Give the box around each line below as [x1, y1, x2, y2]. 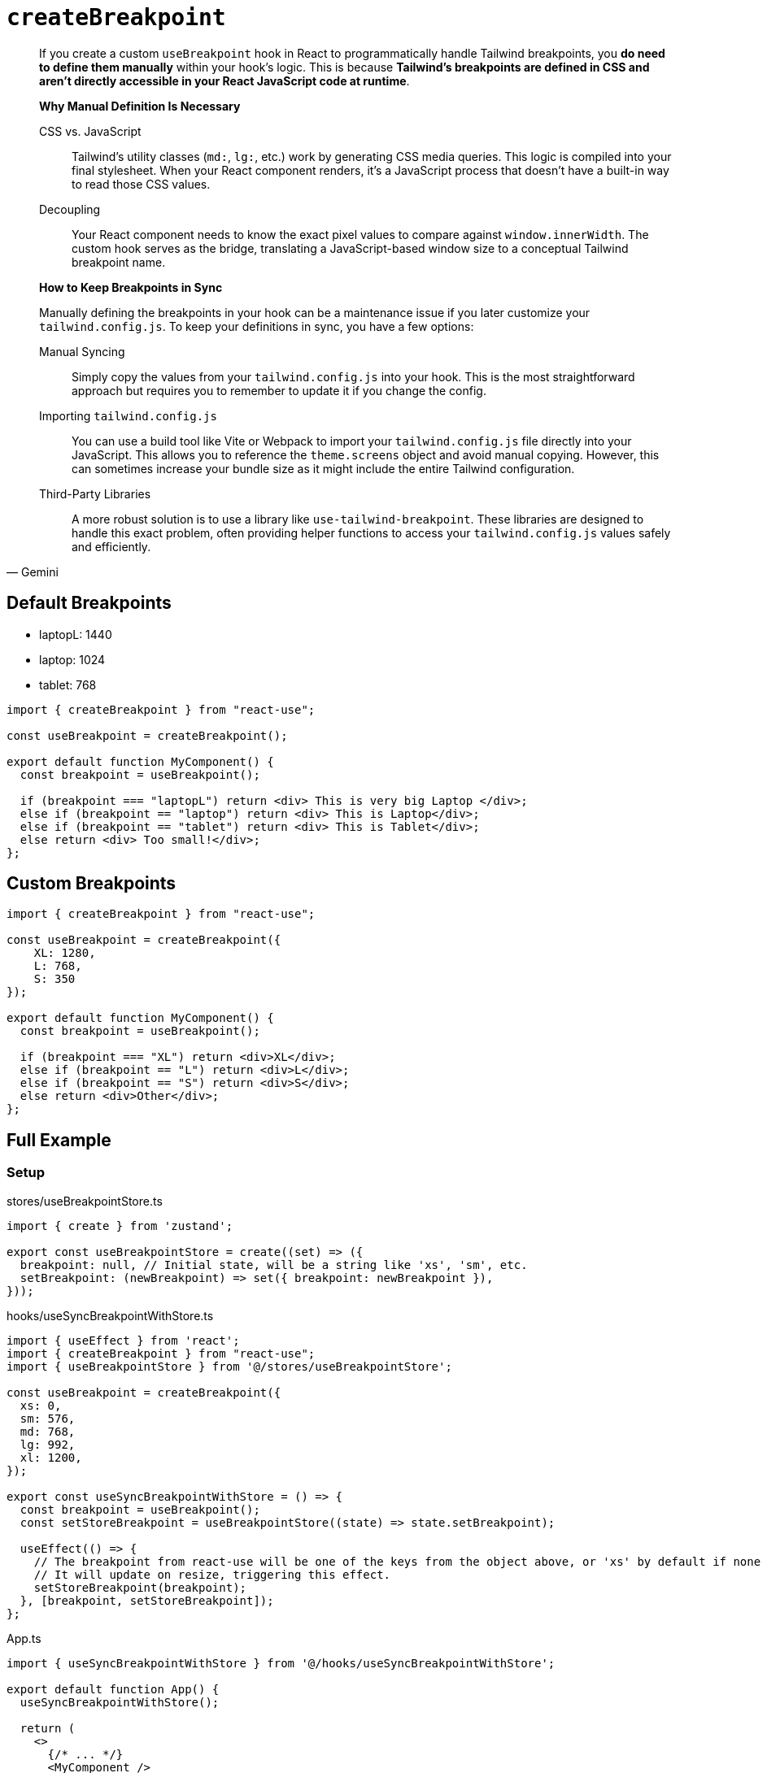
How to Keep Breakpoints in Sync [39, 280, 223, 294]
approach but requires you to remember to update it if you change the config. [72, 383, 486, 398]
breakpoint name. [72, 254, 166, 269]
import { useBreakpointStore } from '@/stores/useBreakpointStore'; [7, 1359, 452, 1373]
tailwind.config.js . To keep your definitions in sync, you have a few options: [39, 319, 474, 333]
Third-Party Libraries [39, 486, 151, 501]
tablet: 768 [39, 677, 97, 692]
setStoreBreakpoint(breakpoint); [33, 1580, 247, 1594]
